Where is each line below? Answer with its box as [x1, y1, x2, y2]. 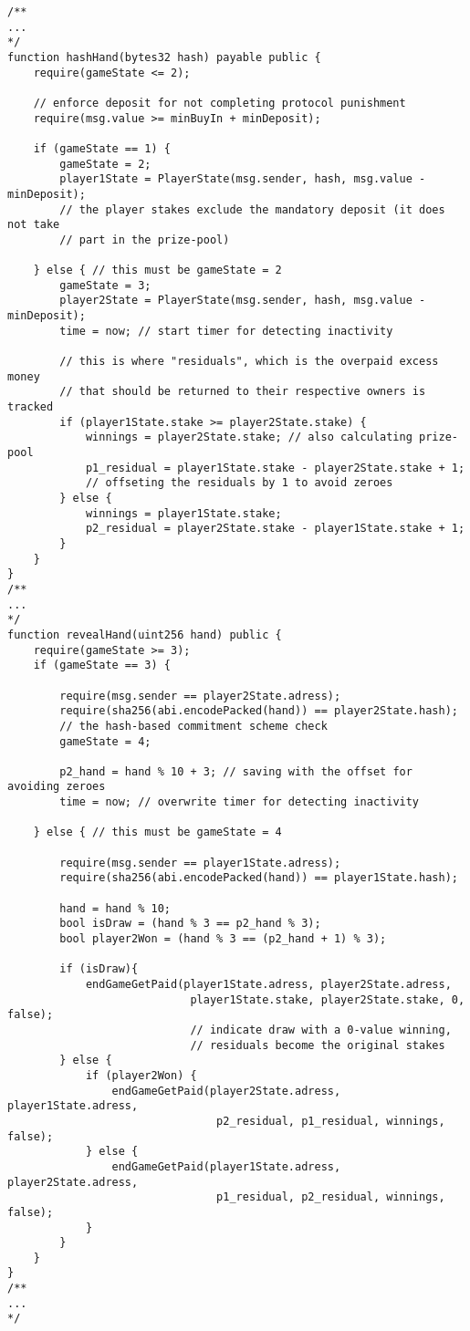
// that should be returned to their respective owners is [59, 385, 426, 399]
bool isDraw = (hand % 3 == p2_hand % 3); [59, 917, 321, 931]
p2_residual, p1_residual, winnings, [216, 1114, 445, 1128]
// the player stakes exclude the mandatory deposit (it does [59, 203, 445, 216]
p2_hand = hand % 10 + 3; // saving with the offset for [59, 764, 413, 778]
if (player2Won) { [85, 1068, 197, 1082]
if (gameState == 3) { [33, 659, 171, 672]
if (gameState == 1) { [33, 141, 171, 155]
